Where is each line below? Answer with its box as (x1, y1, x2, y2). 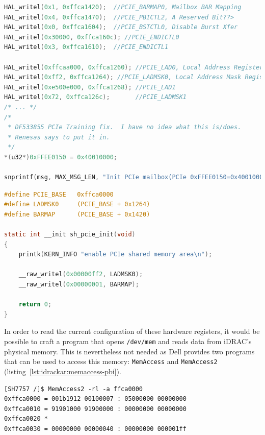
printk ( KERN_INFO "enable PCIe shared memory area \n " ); (18, 251, 213, 258)
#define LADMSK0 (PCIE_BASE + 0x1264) (4, 201, 150, 208)
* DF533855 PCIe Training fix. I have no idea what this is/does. (8, 124, 242, 131)
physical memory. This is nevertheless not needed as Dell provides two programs (4, 346, 255, 356)
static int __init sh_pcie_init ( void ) (4, 231, 136, 238)
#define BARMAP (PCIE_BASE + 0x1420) (4, 210, 150, 218)
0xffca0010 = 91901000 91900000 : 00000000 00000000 (4, 405, 187, 413)
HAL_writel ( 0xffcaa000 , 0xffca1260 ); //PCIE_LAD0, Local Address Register (4, 63, 263, 71)
